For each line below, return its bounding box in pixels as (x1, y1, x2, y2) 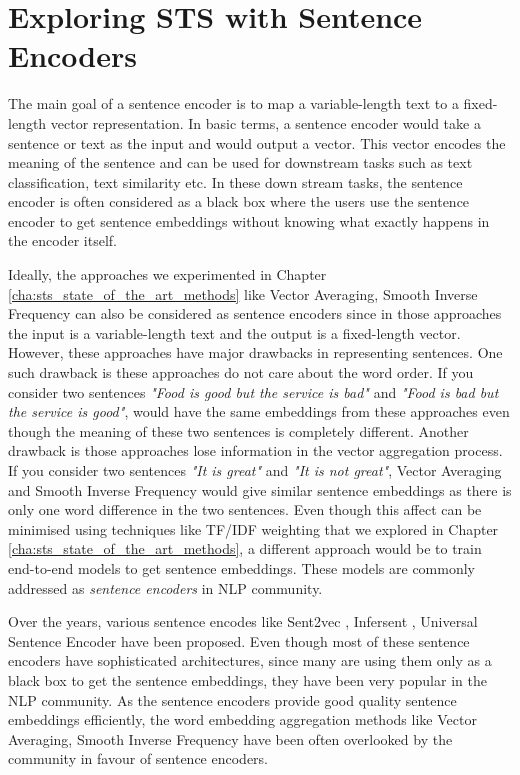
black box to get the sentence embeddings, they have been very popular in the (8, 669, 487, 690)
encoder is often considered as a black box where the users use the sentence (8, 191, 470, 212)
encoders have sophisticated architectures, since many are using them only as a (8, 650, 492, 671)
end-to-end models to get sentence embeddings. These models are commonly (8, 557, 476, 578)
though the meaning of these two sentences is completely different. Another (8, 420, 469, 441)
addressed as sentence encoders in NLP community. (8, 577, 323, 598)
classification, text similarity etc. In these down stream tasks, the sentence (8, 171, 463, 192)
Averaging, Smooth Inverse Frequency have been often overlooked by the (8, 728, 453, 749)
